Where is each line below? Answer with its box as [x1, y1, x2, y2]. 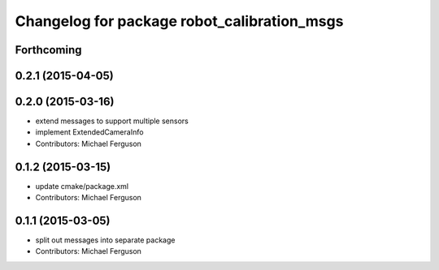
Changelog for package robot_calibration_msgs [15, 12, 344, 30]
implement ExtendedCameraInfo [35, 127, 144, 137]
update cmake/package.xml [35, 181, 129, 191]
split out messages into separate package [35, 235, 176, 245]
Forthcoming [15, 43, 82, 57]
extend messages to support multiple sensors [35, 116, 189, 126]
